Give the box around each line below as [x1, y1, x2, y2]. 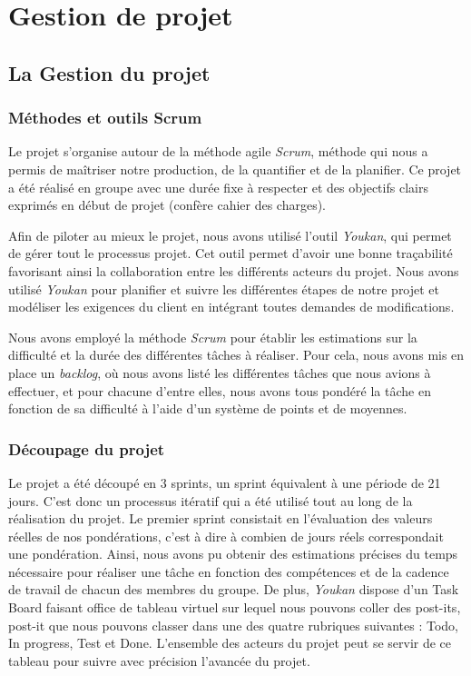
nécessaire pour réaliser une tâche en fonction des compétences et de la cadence [8, 562, 449, 581]
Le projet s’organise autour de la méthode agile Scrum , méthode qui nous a [8, 142, 428, 161]
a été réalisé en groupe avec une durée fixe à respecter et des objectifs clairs [8, 177, 428, 196]
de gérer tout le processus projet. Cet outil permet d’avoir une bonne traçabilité [8, 244, 453, 263]
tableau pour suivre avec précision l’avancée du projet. [8, 651, 310, 670]
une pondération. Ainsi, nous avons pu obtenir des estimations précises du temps [8, 544, 458, 563]
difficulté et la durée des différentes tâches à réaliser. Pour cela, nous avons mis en [8, 345, 465, 364]
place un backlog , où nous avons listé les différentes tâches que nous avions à [8, 363, 431, 382]
